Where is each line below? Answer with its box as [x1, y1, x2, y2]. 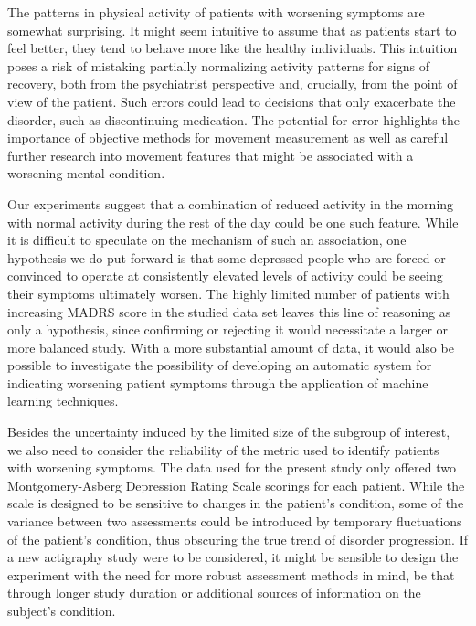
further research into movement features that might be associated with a [7, 145, 414, 164]
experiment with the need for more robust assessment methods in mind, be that [7, 565, 455, 584]
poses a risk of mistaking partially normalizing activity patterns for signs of [7, 56, 429, 75]
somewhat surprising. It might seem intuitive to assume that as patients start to [7, 20, 457, 39]
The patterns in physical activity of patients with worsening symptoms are [7, 3, 425, 21]
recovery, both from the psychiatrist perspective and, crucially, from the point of [7, 74, 458, 93]
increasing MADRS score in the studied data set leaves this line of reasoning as [7, 302, 451, 321]
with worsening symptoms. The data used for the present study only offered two [7, 458, 456, 477]
